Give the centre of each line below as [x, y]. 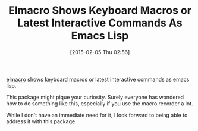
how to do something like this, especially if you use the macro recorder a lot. [100, 103]
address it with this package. [41, 121]
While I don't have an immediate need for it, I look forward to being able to [97, 115]
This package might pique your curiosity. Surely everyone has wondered [95, 97]
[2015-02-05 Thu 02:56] [100, 52]
